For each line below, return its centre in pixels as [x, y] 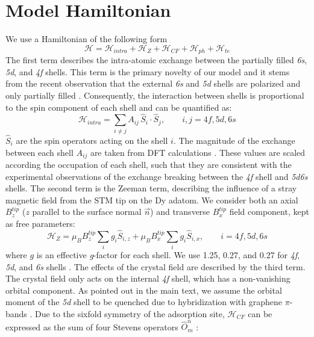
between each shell [39, 152]
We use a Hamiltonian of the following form [86, 39]
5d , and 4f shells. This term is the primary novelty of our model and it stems [148, 71]
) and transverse [180, 212]
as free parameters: [40, 223]
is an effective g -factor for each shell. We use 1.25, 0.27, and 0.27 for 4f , [168, 255]
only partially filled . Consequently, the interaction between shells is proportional [155, 95]
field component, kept [269, 212]
